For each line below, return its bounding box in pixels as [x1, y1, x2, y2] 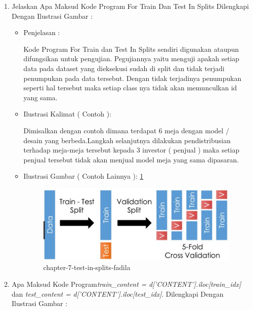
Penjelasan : [23, 27, 60, 38]
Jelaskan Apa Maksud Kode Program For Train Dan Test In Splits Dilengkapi [11, 1, 249, 11]
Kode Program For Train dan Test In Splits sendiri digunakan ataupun [23, 43, 239, 54]
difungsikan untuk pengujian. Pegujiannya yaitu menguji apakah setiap [23, 53, 239, 64]
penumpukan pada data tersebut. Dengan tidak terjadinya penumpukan [23, 73, 242, 83]
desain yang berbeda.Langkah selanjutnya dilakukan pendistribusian [23, 135, 231, 145]
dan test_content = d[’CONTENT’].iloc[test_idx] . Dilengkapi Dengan [11, 288, 224, 299]
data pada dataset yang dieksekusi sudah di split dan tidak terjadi [23, 63, 225, 73]
